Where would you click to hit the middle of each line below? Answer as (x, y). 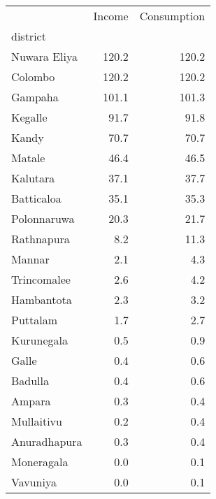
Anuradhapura (47, 441)
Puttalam (35, 320)
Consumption (172, 16)
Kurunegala (39, 340)
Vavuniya (34, 482)
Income (111, 16)
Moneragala (40, 462)
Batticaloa (36, 198)
